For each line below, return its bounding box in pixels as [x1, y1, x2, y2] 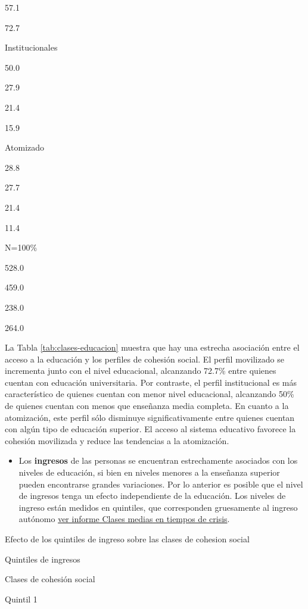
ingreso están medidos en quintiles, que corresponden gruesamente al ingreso [18, 501, 298, 513]
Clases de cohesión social [5, 573, 95, 585]
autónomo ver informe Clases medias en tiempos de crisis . [18, 513, 230, 525]
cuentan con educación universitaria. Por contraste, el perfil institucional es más [5, 376, 297, 388]
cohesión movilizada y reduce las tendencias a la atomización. [5, 434, 229, 446]
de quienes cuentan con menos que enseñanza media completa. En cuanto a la [5, 399, 289, 412]
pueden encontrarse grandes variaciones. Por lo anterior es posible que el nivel [18, 477, 303, 490]
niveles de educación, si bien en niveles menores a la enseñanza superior [18, 466, 280, 479]
